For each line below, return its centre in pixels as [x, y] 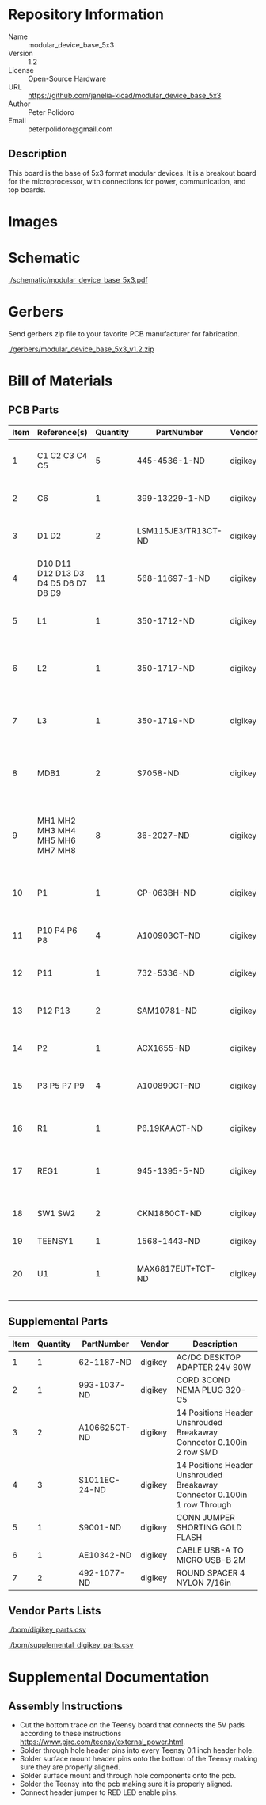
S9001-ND [100, 1527]
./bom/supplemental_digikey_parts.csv [71, 1645]
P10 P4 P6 [57, 930]
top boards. [27, 190]
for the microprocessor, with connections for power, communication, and [127, 181]
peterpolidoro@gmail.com [70, 129]
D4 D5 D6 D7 [62, 583]
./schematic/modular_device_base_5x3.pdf [78, 279]
